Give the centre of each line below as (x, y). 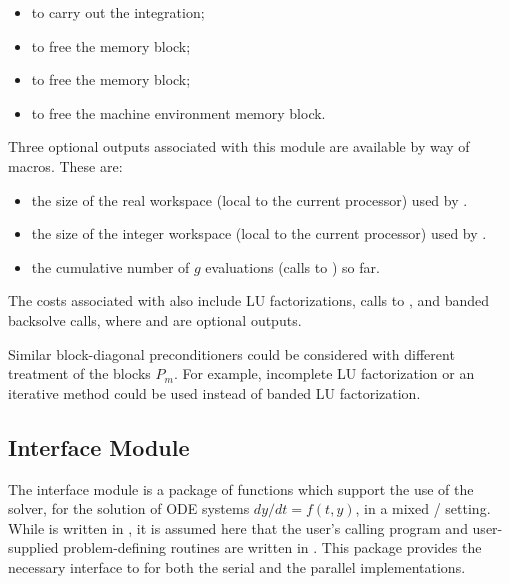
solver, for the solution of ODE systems (129, 508)
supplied (33, 547)
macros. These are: (65, 165)
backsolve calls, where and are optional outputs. (155, 319)
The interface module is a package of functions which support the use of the (241, 488)
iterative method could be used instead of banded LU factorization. (214, 392)
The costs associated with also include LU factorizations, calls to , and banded (249, 300)
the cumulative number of (110, 266)
